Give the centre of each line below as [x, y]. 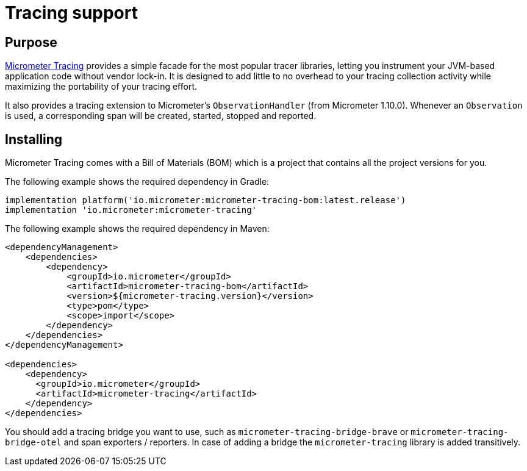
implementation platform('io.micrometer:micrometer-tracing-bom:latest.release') [206, 200]
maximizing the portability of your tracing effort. [101, 87]
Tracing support [71, 13]
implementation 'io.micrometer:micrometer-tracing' [131, 210]
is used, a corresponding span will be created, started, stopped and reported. [161, 116]
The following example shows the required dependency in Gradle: [137, 182]
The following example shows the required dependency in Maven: [137, 229]
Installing [34, 139]
